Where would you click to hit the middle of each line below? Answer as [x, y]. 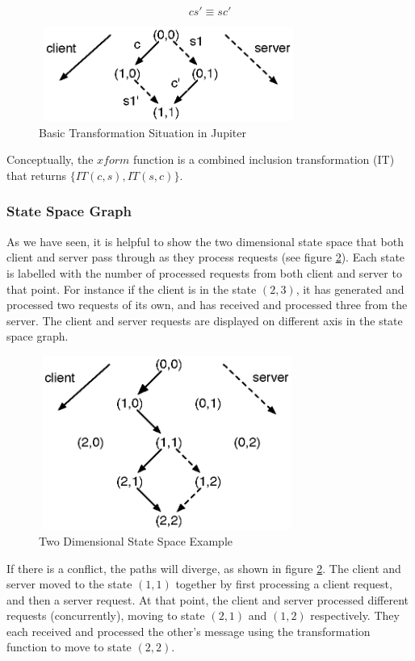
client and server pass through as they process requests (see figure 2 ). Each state [206, 257]
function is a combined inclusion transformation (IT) [264, 159]
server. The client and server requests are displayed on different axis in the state [205, 320]
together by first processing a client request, [284, 584]
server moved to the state [69, 584]
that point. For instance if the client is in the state [132, 289]
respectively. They [355, 615]
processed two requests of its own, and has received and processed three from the [207, 305]
